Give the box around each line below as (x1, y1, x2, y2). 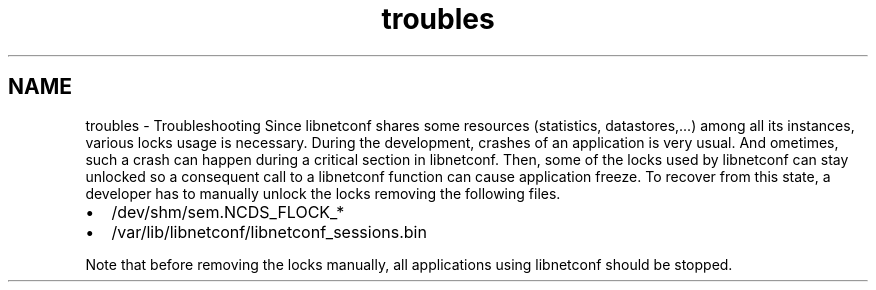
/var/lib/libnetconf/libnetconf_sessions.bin (111, 221, 427, 242)
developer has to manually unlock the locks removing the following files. (85, 184, 561, 202)
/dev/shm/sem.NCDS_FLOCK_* (111, 201, 345, 222)
